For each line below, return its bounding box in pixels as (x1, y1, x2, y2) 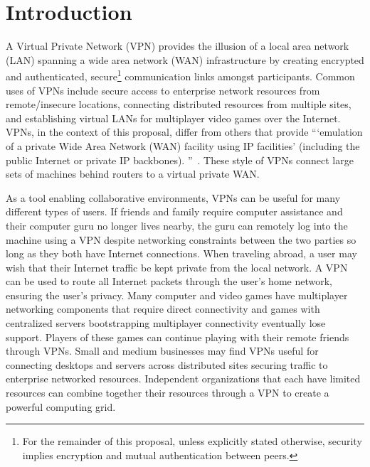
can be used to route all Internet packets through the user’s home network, (6, 274, 332, 289)
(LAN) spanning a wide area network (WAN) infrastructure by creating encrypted (6, 52, 364, 67)
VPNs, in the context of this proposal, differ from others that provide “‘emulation (6, 124, 363, 139)
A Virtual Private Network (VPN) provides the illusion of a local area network (6, 38, 349, 53)
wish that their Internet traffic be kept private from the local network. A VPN (6, 259, 348, 274)
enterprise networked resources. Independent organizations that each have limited (6, 371, 361, 386)
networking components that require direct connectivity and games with (6, 301, 320, 316)
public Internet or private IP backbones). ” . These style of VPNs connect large (6, 152, 354, 167)
